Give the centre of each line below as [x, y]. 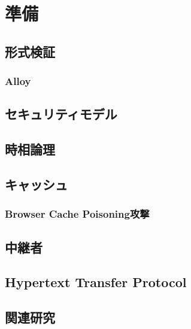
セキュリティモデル [61, 114]
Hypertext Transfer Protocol [96, 282]
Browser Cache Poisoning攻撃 [77, 214]
